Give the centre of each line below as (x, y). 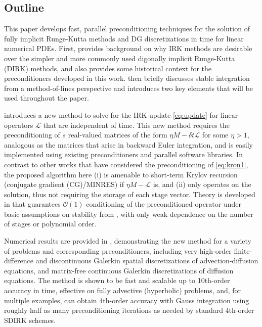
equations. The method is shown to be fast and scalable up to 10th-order (117, 280)
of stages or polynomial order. (50, 224)
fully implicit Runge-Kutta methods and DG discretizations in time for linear (124, 38)
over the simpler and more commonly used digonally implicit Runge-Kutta (120, 58)
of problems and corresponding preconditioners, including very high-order (118, 250)
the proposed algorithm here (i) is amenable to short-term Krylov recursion (121, 174)
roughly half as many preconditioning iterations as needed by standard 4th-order (129, 310)
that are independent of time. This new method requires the (136, 125)
